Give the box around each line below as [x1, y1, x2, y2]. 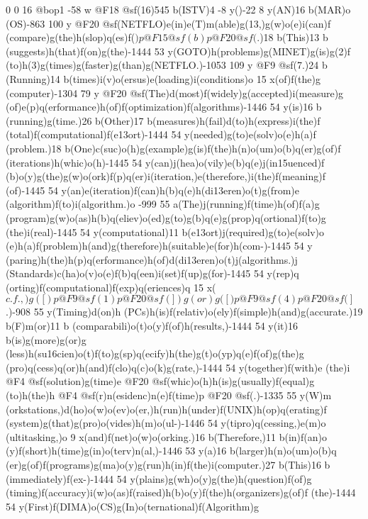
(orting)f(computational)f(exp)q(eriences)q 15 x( [6, 279, 216, 294]
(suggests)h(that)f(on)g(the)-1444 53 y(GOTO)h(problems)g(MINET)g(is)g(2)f [6, 43, 351, 58]
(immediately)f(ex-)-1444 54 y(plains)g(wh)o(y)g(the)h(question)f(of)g [6, 471, 312, 486]
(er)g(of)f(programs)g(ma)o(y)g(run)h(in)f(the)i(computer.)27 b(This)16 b [6, 457, 330, 471]
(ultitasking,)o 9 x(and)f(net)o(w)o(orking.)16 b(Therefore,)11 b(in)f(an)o [6, 429, 327, 444]
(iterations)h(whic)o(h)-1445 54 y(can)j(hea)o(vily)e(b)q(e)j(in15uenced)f [6, 155, 325, 169]
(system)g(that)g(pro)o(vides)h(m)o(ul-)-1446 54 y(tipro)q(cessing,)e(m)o [6, 415, 326, 430]
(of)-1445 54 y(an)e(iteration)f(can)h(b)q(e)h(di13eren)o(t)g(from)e [6, 182, 299, 197]
